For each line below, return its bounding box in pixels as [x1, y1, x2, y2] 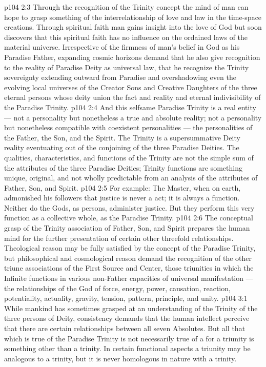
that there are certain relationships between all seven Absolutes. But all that [4, 323, 245, 333]
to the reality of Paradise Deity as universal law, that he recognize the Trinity [4, 62, 249, 72]
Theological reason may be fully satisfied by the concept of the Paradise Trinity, [4, 242, 256, 253]
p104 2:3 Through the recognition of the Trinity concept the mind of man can [4, 2, 249, 12]
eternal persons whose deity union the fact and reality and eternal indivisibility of [4, 92, 261, 103]
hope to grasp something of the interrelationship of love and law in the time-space [4, 11, 262, 22]
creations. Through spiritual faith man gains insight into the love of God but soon [4, 22, 262, 32]
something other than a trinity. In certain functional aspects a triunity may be [4, 343, 251, 354]
